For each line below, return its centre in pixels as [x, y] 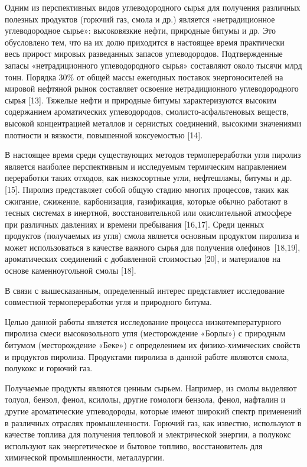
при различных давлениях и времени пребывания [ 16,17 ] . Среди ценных [135, 224]
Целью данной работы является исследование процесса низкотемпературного [143, 321]
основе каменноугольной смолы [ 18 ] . [71, 270]
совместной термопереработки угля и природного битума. [108, 302]
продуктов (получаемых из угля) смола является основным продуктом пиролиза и [152, 236]
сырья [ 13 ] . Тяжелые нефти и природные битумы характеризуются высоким [141, 100]
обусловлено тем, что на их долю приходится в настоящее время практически [145, 42]
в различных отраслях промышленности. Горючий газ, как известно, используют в [153, 422]
